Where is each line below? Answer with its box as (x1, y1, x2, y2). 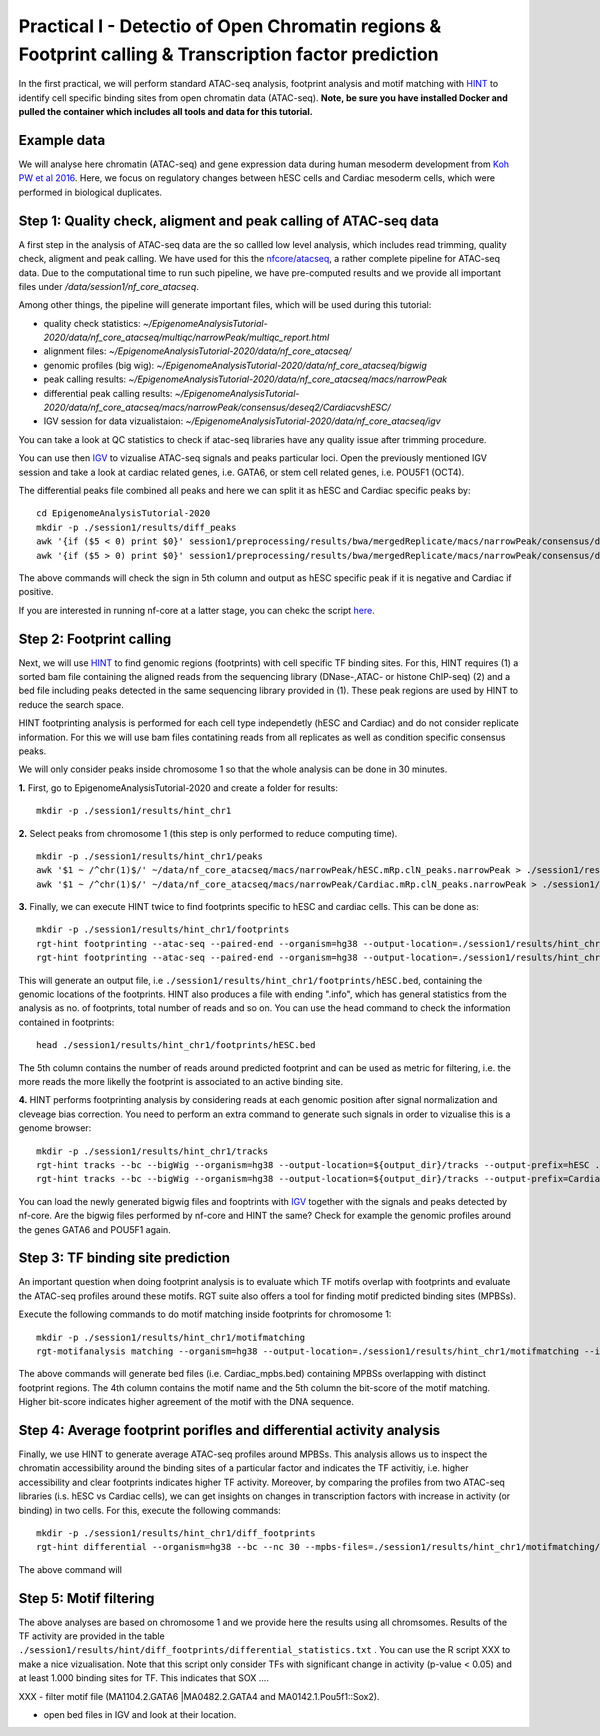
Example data (18, 131, 106, 149)
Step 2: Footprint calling (18, 630, 172, 647)
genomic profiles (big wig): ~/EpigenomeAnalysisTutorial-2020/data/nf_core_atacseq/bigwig (43, 359, 427, 371)
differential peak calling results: (43, 387, 173, 399)
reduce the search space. (18, 698, 125, 710)
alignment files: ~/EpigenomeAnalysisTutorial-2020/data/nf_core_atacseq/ (43, 345, 352, 357)
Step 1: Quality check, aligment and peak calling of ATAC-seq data (18, 212, 439, 229)
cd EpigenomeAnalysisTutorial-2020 (36, 508, 211, 519)
